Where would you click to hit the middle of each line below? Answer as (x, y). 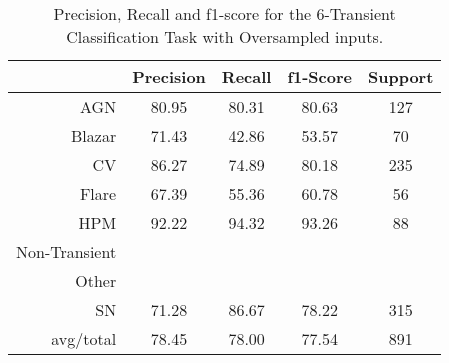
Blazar (94, 135)
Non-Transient (66, 251)
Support (400, 76)
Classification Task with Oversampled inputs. (225, 36)
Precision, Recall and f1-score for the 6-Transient (224, 13)
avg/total (84, 338)
